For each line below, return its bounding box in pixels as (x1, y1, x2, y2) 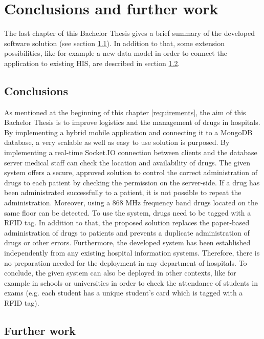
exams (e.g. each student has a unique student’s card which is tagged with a (4, 287, 243, 298)
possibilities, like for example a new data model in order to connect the (4, 48, 227, 58)
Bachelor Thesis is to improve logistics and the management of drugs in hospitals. (4, 117, 260, 128)
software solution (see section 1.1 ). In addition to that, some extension (4, 37, 225, 48)
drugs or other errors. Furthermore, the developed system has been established (4, 237, 251, 248)
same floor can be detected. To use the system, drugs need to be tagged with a (4, 207, 251, 218)
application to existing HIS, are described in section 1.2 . (4, 57, 180, 68)
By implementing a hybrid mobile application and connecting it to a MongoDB (4, 126, 253, 137)
